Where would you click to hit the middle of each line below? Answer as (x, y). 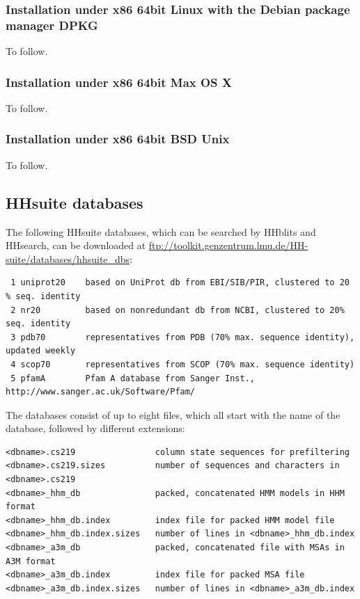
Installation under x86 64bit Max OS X (119, 82)
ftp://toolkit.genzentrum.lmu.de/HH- (228, 245)
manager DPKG (52, 25)
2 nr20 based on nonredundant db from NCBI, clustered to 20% (178, 310)
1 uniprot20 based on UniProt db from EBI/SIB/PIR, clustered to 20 (180, 283)
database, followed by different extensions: (95, 428)
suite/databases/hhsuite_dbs (68, 258)
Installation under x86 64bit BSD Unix (118, 139)
